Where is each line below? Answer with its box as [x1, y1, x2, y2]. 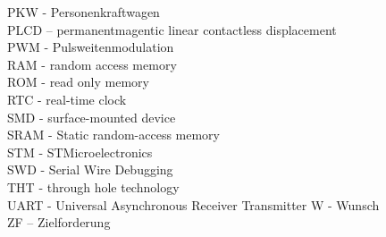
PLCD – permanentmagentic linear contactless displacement [7, 20, 337, 38]
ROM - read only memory [7, 72, 149, 91]
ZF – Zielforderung [7, 213, 111, 232]
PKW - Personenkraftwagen [7, 3, 160, 21]
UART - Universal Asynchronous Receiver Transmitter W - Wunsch [7, 195, 380, 214]
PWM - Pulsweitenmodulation [7, 38, 174, 56]
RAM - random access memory [7, 55, 177, 73]
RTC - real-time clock [7, 89, 127, 108]
